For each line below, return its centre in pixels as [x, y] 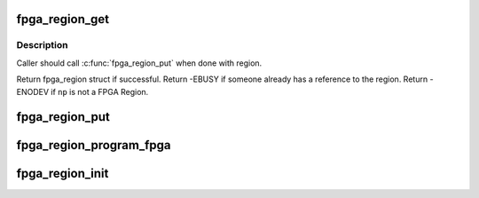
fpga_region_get [63, 19]
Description [42, 45]
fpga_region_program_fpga [94, 145]
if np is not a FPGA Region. [99, 91]
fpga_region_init [63, 174]
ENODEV [32, 91]
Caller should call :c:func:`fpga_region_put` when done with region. [139, 63]
